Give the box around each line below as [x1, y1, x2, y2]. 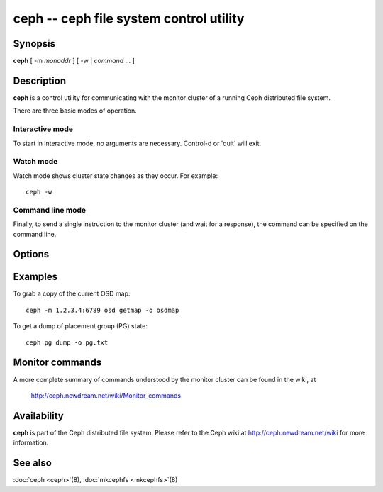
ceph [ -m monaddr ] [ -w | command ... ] [13, 57, 135, 65]
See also [13, 457, 52, 469]
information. [13, 438, 49, 447]
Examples [13, 271, 58, 283]
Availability [13, 410, 64, 422]
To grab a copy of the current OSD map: [13, 289, 131, 298]
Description [13, 74, 67, 86]
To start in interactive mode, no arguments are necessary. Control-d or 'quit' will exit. [13, 139, 262, 147]
